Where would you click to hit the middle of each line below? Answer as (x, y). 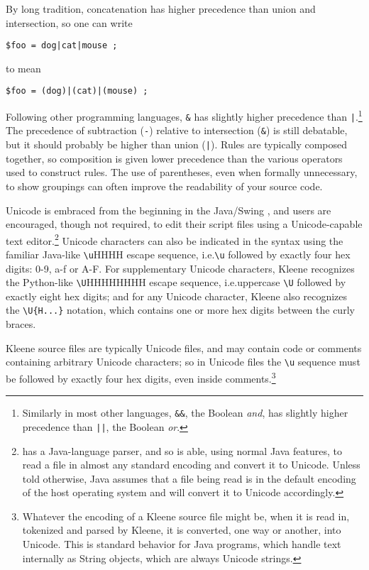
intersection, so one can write (69, 22)
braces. (21, 324)
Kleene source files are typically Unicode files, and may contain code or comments (184, 347)
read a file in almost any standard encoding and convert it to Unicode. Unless (191, 465)
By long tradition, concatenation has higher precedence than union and (161, 9)
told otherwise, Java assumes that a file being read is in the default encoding (189, 478)
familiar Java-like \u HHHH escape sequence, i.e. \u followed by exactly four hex (178, 254)
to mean (23, 68)
